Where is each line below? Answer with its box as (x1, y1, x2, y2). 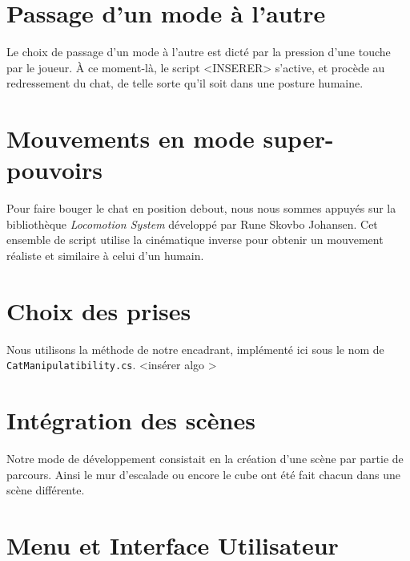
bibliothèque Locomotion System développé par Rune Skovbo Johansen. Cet (6, 215, 378, 232)
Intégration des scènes (6, 404, 255, 437)
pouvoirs (6, 153, 102, 186)
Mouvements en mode (6, 122, 255, 155)
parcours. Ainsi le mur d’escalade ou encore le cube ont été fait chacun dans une (6, 465, 400, 482)
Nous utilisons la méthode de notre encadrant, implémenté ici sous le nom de (6, 340, 384, 357)
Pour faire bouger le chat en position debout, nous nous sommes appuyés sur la (6, 200, 396, 217)
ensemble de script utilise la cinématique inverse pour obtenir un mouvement (6, 231, 384, 248)
